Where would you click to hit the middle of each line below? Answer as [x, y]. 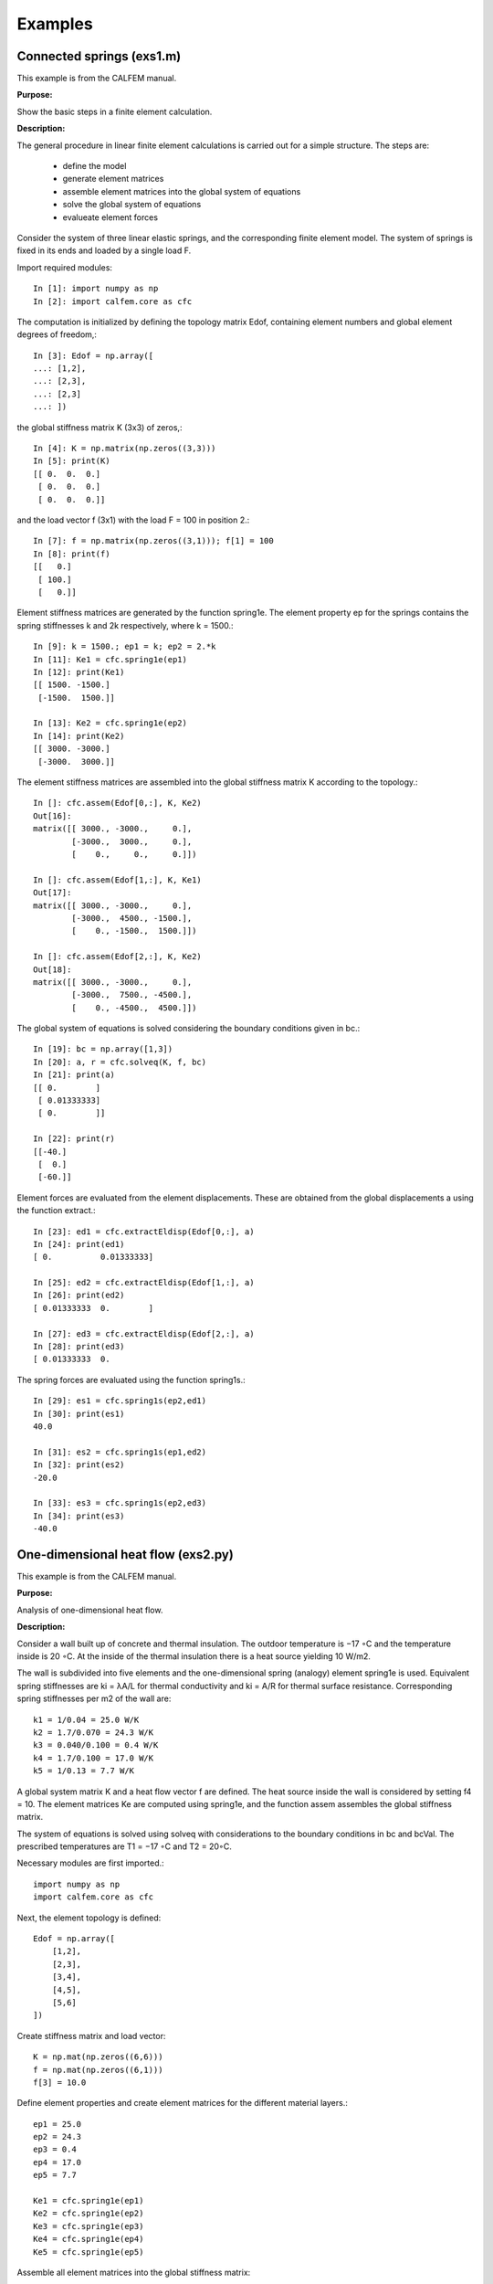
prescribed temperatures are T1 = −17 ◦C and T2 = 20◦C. [124, 1846]
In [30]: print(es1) [79, 1413]
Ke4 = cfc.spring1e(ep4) [89, 2239]
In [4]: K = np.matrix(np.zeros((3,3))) [125, 449]
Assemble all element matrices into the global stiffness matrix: [134, 2272]
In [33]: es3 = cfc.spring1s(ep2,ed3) [120, 1503]
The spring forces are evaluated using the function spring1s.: [131, 1380]
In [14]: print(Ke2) [79, 736]
